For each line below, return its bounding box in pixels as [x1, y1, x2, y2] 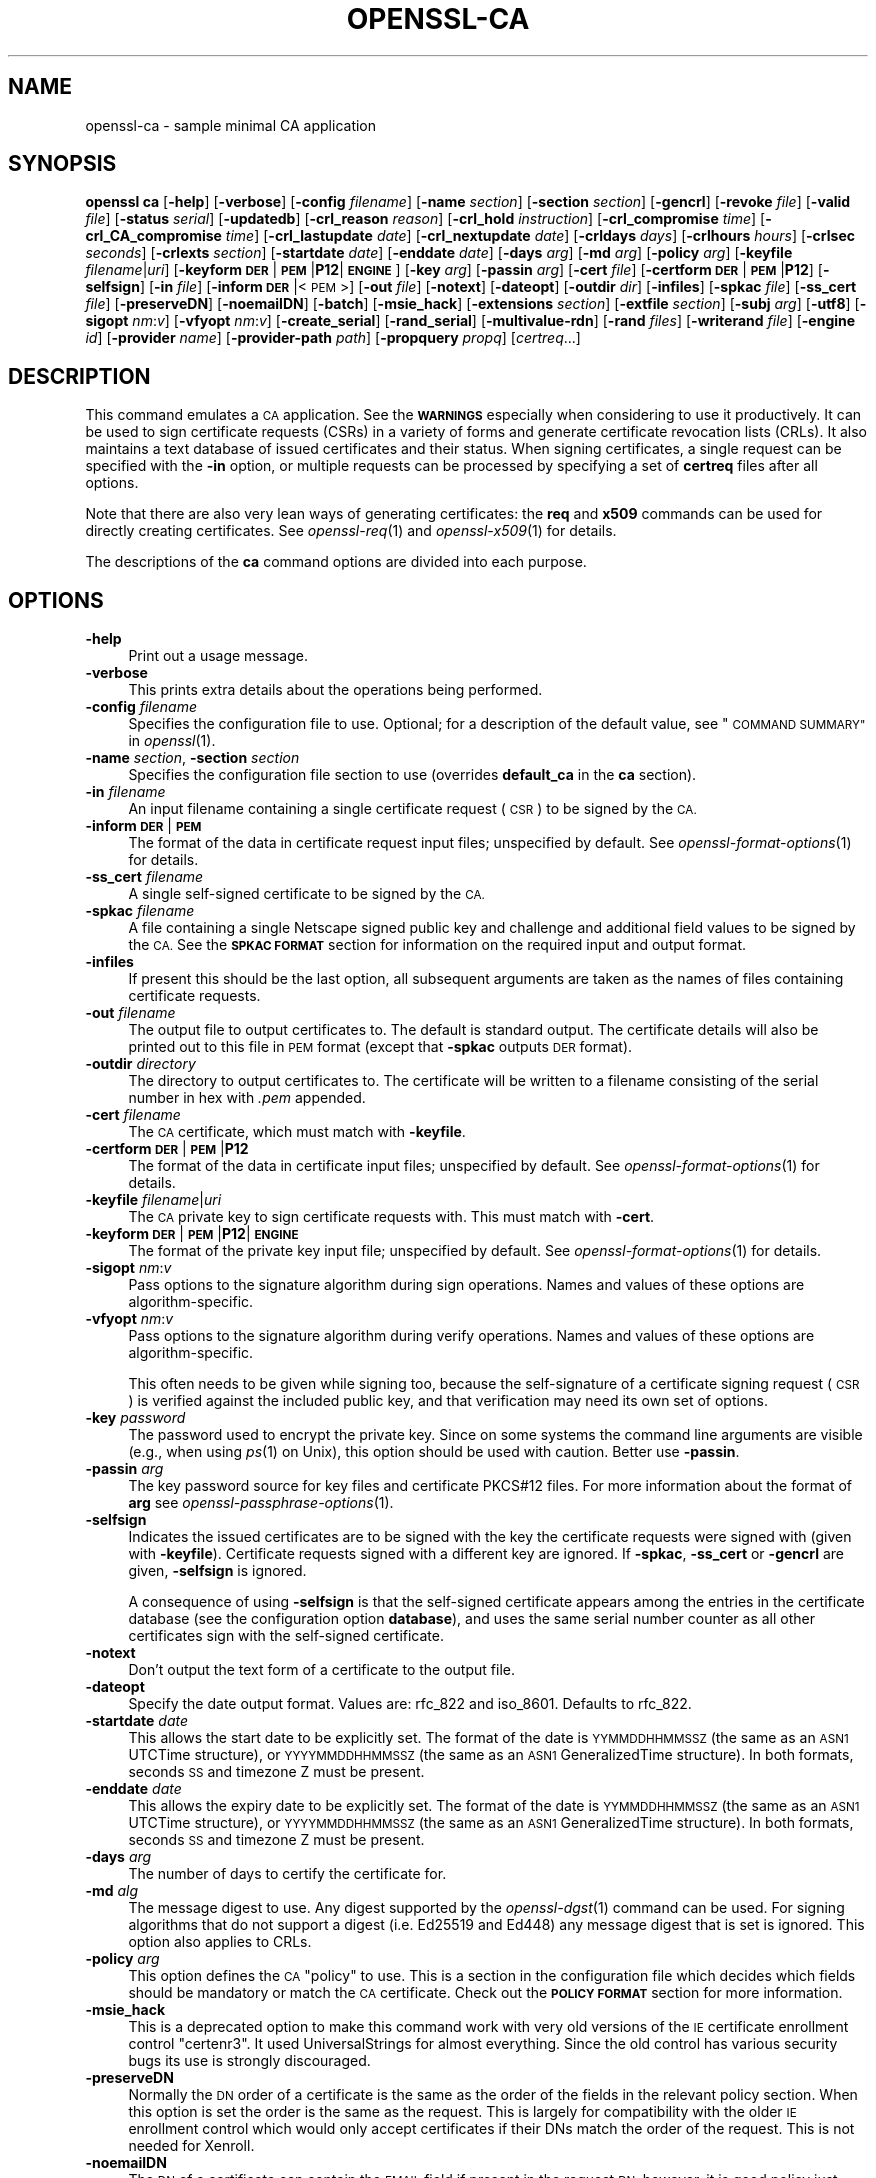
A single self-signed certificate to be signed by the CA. [128, 885, 485, 903]
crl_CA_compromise [85, 227, 222, 245]
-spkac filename [85, 902, 195, 920]
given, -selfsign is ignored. [128, 1562, 307, 1580]
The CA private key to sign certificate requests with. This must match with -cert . [128, 1208, 655, 1226]
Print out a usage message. [128, 647, 308, 665]
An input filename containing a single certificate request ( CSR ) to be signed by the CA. [128, 800, 697, 818]
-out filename [85, 1004, 176, 1022]
